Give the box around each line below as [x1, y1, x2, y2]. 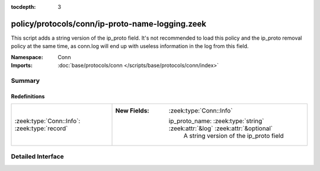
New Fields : [115, 107, 149, 115]
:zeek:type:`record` [14, 124, 68, 133]
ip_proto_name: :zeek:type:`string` [168, 117, 264, 125]
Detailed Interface [11, 153, 65, 161]
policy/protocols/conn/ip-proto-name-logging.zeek [11, 18, 207, 29]
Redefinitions [11, 92, 45, 100]
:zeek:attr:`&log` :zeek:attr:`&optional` [168, 124, 273, 133]
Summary [11, 76, 40, 85]
